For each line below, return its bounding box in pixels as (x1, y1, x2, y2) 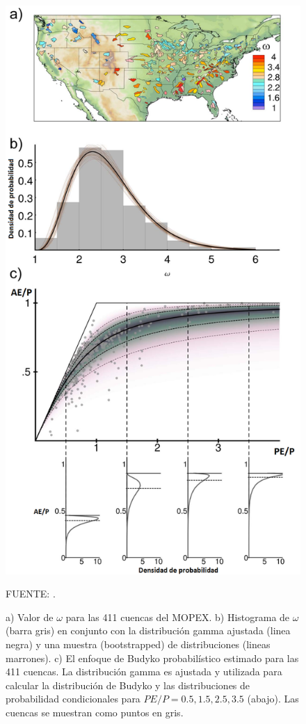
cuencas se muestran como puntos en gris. (6, 705, 184, 719)
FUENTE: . (6, 586, 56, 601)
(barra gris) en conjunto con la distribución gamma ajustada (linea (6, 623, 291, 638)
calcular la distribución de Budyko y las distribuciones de (6, 677, 250, 692)
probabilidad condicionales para (6, 691, 140, 706)
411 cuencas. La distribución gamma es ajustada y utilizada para (6, 664, 282, 679)
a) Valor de (6, 609, 54, 624)
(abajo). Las (247, 691, 299, 706)
